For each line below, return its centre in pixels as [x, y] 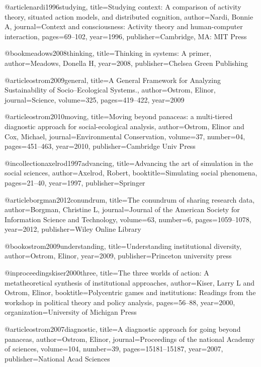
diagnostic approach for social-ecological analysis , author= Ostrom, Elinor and [124, 126]
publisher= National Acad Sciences [57, 358]
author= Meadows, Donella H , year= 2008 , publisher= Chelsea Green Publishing [126, 63]
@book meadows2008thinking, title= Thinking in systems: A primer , [108, 53]
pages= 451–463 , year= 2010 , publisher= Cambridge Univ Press [100, 146]
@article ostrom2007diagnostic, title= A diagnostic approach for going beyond [123, 329]
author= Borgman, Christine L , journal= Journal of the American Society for [122, 209]
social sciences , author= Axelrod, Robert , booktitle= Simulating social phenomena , [131, 173]
